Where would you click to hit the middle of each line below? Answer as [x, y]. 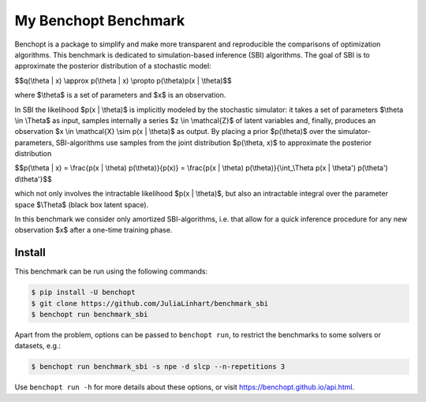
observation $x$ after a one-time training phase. [93, 230]
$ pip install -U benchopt [83, 292]
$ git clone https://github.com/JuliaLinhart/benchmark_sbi [150, 303]
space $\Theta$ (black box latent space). [82, 204]
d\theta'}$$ [34, 179]
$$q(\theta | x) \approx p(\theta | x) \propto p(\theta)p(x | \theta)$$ [123, 80]
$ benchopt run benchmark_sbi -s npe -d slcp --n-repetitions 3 [158, 367]
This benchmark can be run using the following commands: [111, 271]
